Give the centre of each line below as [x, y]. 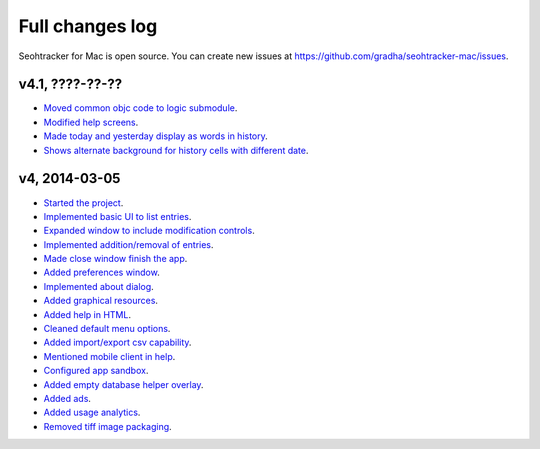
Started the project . [83, 202]
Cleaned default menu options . [107, 329]
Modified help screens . [91, 122]
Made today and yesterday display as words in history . [156, 136]
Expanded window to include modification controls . [149, 231]
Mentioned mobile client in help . [109, 356]
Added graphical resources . [101, 301]
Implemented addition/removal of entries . [128, 244]
